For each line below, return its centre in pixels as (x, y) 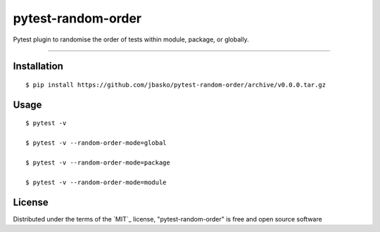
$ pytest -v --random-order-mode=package (98, 162)
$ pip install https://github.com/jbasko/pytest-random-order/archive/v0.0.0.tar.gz (176, 85)
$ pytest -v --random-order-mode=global (96, 143)
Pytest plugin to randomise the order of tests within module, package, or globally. (131, 39)
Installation (38, 66)
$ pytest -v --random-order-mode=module (96, 182)
